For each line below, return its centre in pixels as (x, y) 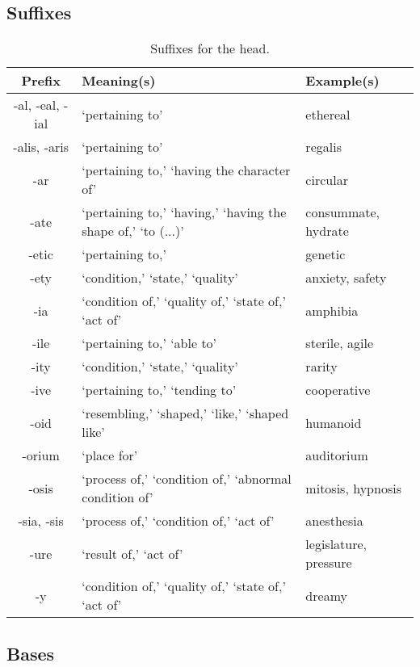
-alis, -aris (41, 147)
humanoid (334, 422)
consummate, (342, 212)
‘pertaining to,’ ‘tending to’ (159, 390)
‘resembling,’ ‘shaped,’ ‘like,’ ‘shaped (185, 413)
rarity (321, 367)
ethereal (328, 114)
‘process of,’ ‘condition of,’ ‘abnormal (187, 479)
